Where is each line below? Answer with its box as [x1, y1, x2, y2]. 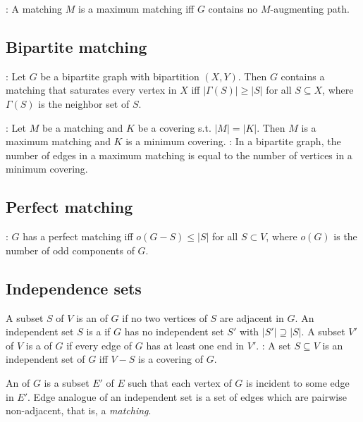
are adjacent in [219, 310, 284, 325]
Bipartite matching [6, 35, 147, 57]
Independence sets [6, 277, 142, 299]
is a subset [44, 375, 90, 390]
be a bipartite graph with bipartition [40, 68, 199, 83]
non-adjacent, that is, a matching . [6, 403, 152, 418]
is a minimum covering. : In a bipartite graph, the [125, 134, 341, 149]
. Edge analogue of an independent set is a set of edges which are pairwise [27, 389, 347, 404]
